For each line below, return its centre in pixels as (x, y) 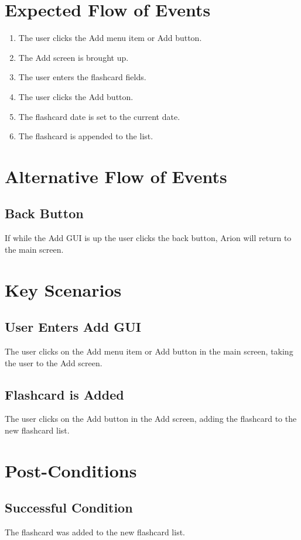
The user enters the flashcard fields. (82, 77)
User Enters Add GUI (73, 327)
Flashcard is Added (64, 394)
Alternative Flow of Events (116, 176)
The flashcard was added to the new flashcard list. (95, 532)
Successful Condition (69, 508)
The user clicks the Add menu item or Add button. (110, 38)
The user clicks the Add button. (76, 96)
